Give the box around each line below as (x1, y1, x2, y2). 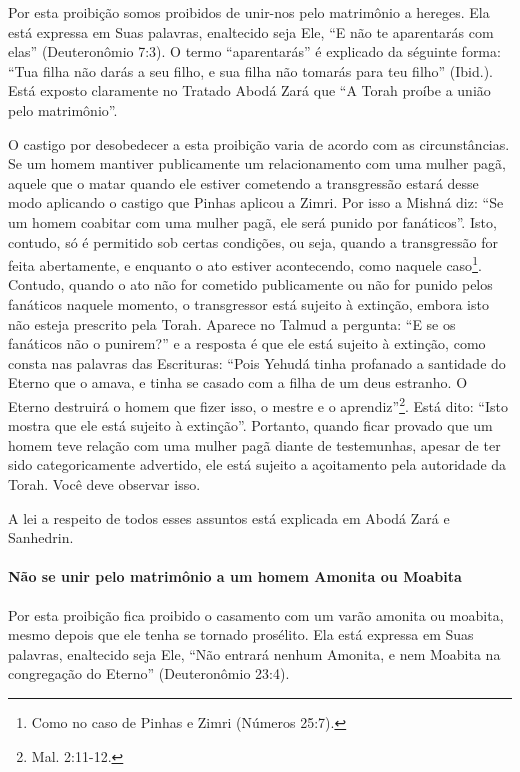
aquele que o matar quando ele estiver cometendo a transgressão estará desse (8, 172, 479, 193)
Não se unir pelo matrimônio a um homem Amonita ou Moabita (8, 566, 462, 587)
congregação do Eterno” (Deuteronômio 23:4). (8, 663, 290, 684)
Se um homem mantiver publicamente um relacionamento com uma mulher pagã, (8, 153, 506, 174)
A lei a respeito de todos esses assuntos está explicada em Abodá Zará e (8, 507, 450, 528)
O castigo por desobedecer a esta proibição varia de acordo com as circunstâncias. (8, 133, 510, 154)
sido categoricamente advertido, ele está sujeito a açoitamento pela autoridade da (8, 454, 507, 475)
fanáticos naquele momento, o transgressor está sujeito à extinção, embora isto (8, 293, 489, 314)
